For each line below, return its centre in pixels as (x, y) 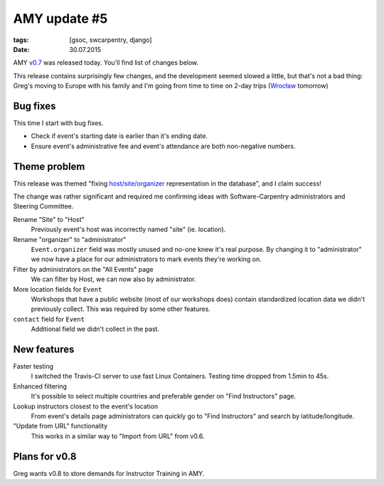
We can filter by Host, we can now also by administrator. (113, 279)
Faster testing (33, 366)
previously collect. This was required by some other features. (121, 309)
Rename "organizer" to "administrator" (70, 239)
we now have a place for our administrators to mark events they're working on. (146, 259)
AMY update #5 (60, 19)
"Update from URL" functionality (60, 426)
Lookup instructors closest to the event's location (86, 406)
